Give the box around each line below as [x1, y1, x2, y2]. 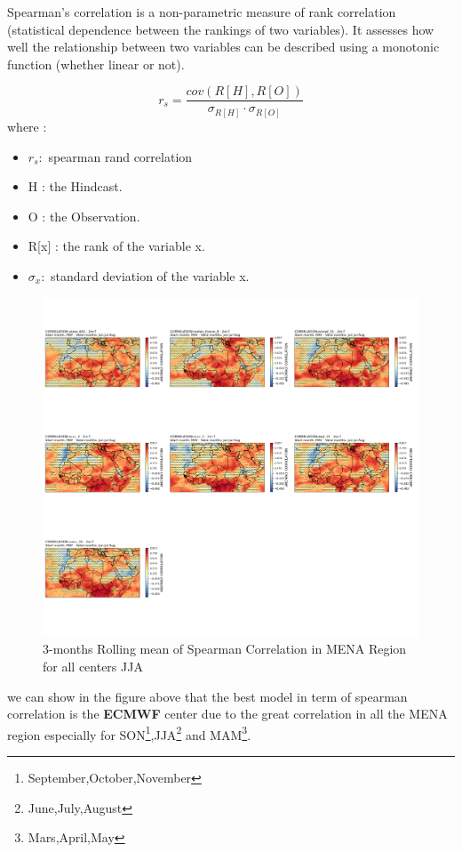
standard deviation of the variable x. [51, 266, 250, 285]
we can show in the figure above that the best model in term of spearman [7, 687, 408, 705]
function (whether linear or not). [7, 54, 185, 73]
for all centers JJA [43, 657, 143, 676]
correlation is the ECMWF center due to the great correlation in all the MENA [7, 704, 448, 723]
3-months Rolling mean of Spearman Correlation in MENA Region [43, 639, 407, 658]
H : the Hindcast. [28, 177, 123, 196]
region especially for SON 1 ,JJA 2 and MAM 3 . [7, 722, 251, 743]
